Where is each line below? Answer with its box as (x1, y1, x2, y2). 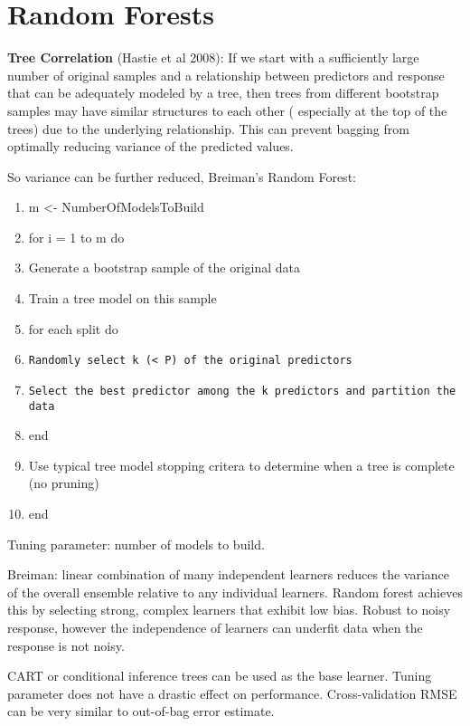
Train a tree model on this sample (28, 289, 217, 308)
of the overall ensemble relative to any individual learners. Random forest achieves (7, 582, 463, 601)
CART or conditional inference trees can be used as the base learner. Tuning (7, 666, 432, 685)
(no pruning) (28, 473, 99, 492)
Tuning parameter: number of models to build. (7, 534, 265, 553)
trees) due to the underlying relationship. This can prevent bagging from (7, 119, 409, 138)
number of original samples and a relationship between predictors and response (7, 65, 445, 84)
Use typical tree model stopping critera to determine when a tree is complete (28, 455, 455, 474)
